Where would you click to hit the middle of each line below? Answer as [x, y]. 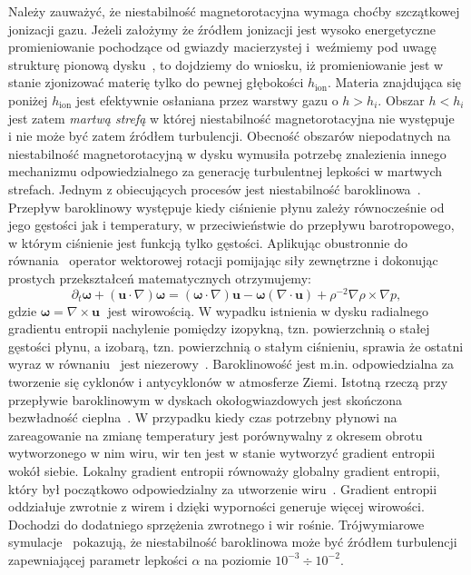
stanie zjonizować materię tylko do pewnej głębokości [156, 82]
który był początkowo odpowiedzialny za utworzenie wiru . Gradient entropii [223, 488]
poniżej [28, 99]
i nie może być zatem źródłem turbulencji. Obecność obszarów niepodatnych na [230, 136]
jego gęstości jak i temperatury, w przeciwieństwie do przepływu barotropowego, [231, 225]
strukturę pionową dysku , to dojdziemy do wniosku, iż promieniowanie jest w [226, 64]
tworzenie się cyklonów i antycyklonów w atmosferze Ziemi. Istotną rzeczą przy [228, 381]
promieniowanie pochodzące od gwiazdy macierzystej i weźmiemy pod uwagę [222, 47]
